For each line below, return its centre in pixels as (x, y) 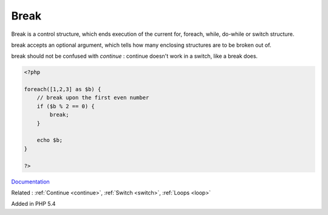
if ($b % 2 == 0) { (66, 106)
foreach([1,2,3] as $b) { (63, 89)
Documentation (30, 182)
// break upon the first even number (93, 98)
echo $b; (50, 140)
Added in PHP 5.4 (33, 204)
